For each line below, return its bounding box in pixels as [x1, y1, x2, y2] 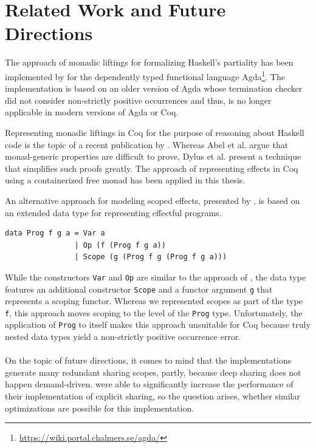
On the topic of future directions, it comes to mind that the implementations [5, 354, 292, 367]
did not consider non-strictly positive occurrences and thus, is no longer [5, 93, 272, 106]
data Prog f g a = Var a [5, 229, 105, 238]
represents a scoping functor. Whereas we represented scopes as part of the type [5, 294, 303, 307]
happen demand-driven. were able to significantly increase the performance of [5, 378, 294, 390]
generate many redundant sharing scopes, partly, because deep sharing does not [5, 365, 301, 378]
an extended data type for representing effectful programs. [5, 206, 222, 219]
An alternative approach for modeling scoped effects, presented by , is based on [5, 194, 300, 206]
